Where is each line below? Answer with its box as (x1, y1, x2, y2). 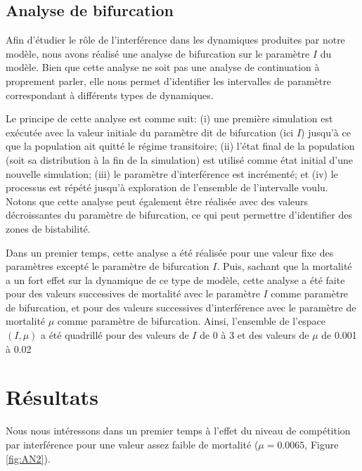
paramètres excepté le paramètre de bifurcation (6, 259, 209, 273)
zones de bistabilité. (6, 221, 91, 235)
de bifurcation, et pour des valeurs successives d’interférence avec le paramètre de (6, 299, 356, 314)
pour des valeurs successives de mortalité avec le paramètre (6, 286, 260, 301)
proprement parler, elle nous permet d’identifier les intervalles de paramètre (6, 73, 331, 88)
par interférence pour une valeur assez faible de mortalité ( (6, 437, 259, 451)
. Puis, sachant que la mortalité (216, 259, 352, 273)
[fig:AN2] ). (6, 451, 51, 465)
